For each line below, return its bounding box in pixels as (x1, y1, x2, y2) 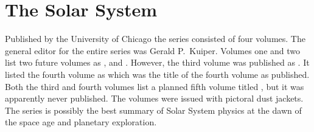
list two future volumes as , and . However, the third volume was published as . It (5, 56, 310, 69)
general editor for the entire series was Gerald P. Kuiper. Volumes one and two (5, 44, 301, 57)
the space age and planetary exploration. (5, 116, 157, 128)
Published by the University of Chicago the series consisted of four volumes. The (5, 32, 305, 45)
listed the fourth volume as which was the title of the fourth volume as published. (5, 68, 310, 80)
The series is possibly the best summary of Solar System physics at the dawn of (5, 103, 302, 116)
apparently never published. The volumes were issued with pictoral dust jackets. (5, 92, 304, 105)
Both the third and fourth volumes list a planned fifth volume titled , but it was (5, 80, 304, 92)
